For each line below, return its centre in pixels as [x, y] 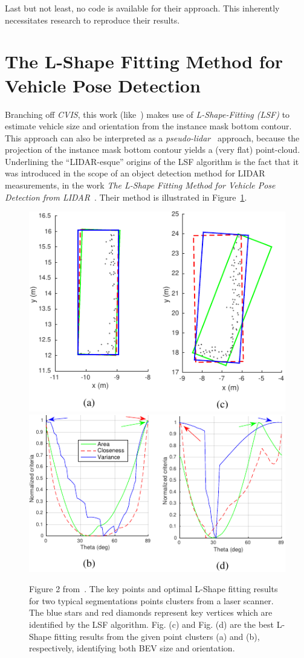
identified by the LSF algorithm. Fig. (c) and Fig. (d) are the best [152, 624]
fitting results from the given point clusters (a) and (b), [157, 636]
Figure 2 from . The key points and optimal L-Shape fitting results [154, 589]
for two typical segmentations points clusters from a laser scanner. [151, 600]
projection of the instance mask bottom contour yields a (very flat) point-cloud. [153, 150]
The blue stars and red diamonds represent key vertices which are [151, 612]
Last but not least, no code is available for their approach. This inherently [142, 8]
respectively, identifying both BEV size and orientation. [132, 648]
